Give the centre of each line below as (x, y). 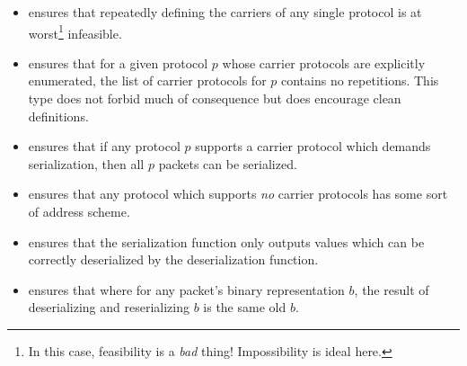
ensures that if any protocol (104, 146)
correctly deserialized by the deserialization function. (173, 259)
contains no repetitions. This (360, 80)
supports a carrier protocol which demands (313, 146)
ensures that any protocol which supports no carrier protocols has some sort (238, 194)
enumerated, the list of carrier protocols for (147, 80)
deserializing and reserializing (109, 307)
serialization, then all (86, 163)
